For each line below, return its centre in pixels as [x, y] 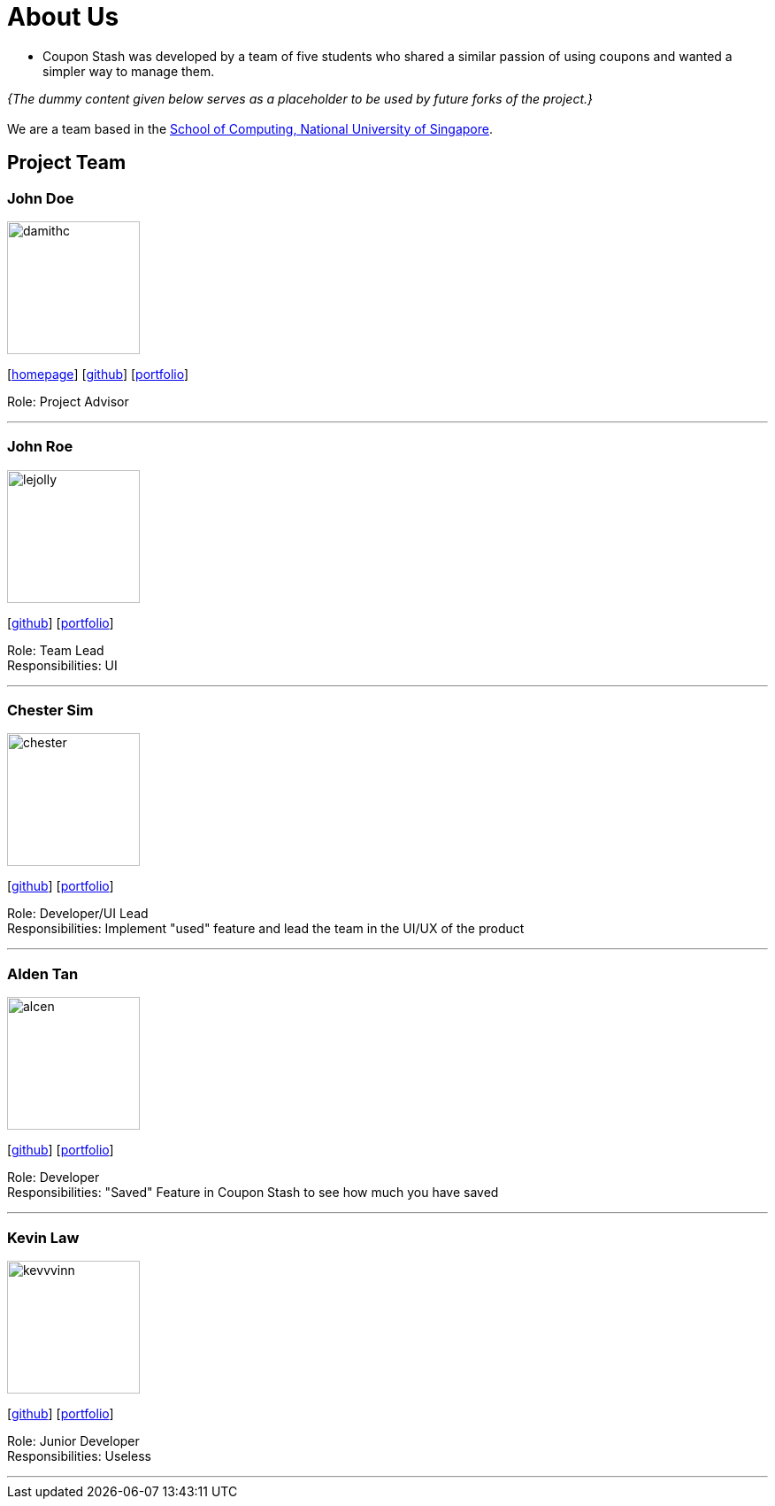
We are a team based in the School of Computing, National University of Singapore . [250, 128]
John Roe [40, 447]
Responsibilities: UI [62, 665]
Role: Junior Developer [73, 1440]
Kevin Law [43, 1237]
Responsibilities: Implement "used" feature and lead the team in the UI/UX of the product [266, 929]
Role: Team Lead [56, 650]
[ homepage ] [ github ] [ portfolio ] [98, 374]
